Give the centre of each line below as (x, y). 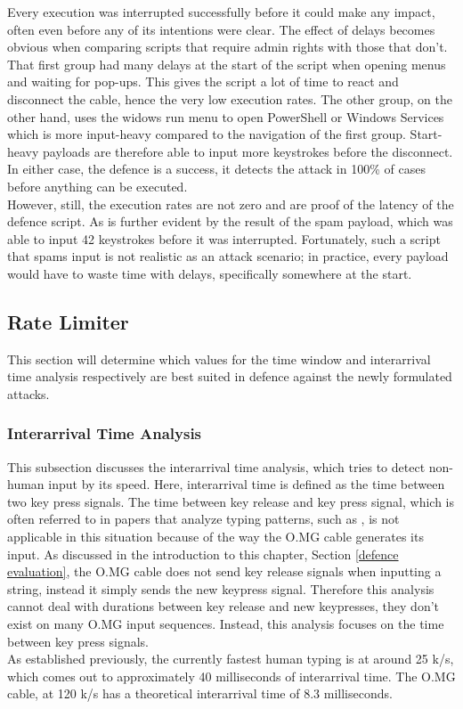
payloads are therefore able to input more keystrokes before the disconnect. (248, 151)
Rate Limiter (68, 321)
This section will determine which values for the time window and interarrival (219, 359)
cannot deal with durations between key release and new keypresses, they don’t (223, 606)
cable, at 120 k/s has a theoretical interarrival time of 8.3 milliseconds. (200, 693)
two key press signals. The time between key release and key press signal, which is (231, 501)
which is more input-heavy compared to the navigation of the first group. (207, 134)
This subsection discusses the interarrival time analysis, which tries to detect (216, 466)
